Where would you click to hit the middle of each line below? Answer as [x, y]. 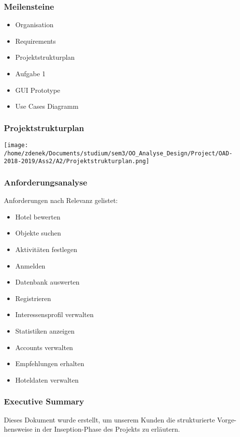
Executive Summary [44, 401]
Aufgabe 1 [30, 73]
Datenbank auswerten [47, 282]
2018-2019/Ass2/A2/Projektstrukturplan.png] [77, 161]
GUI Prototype [38, 90]
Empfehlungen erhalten [50, 363]
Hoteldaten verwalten [47, 379]
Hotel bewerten [38, 216]
